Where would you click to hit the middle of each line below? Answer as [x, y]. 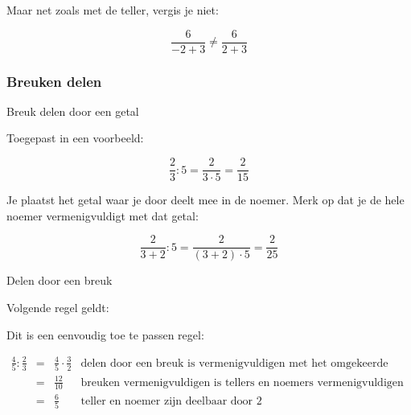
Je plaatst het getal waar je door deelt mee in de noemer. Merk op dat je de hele [205, 200]
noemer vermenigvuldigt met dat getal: [103, 215]
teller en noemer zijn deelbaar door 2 [171, 401]
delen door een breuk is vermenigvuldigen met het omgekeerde [234, 363]
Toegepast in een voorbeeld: [75, 138]
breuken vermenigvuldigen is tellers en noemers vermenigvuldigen [242, 382]
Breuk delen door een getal [73, 111]
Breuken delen [54, 81]
